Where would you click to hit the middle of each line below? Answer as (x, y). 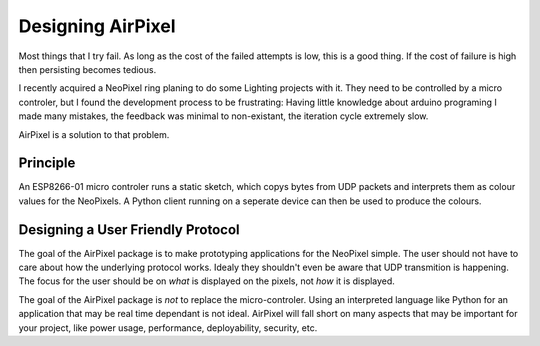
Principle (47, 163)
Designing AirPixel (97, 26)
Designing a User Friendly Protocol (129, 229)
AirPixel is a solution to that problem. (94, 134)
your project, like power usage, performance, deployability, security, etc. (168, 327)
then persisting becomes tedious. (87, 69)
